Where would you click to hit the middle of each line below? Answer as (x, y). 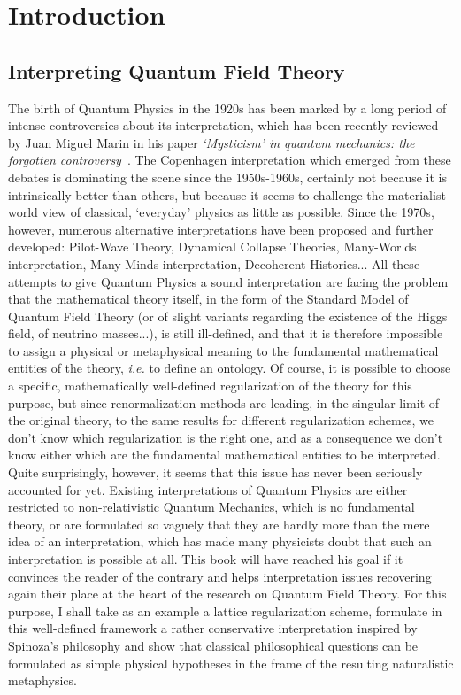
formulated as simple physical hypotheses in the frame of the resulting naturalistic (231, 663)
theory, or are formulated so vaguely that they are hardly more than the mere (219, 524)
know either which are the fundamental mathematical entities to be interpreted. (224, 455)
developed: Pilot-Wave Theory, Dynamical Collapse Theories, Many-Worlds (212, 247)
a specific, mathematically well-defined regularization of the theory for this (210, 386)
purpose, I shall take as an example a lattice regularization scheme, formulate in (225, 610)
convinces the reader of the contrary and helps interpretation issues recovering (220, 576)
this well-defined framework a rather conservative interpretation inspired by (213, 628)
